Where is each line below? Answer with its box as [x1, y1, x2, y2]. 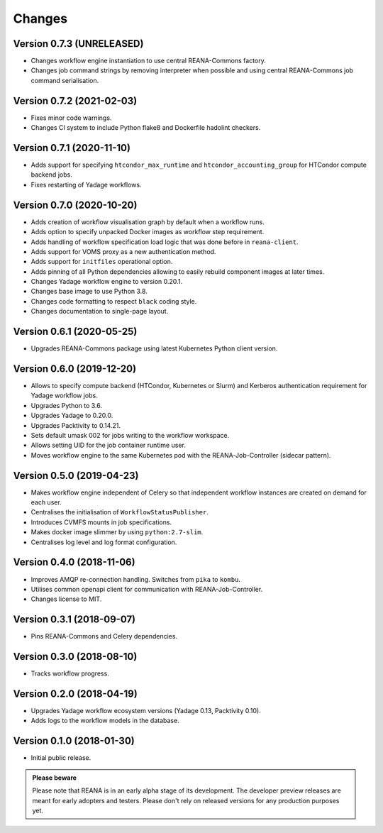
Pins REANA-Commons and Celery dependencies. [30, 632, 177, 641]
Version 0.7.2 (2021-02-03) [13, 94, 138, 106]
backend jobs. [30, 170, 72, 179]
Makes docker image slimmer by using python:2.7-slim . [30, 528, 204, 536]
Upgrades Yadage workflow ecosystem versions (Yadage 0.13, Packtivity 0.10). [30, 707, 262, 715]
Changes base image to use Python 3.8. [30, 287, 148, 296]
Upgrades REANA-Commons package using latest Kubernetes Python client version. [30, 344, 278, 353]
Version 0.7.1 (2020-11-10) [13, 142, 131, 154]
